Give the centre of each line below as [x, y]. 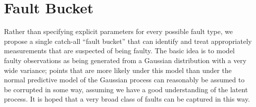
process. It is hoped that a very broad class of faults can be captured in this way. [127, 99]
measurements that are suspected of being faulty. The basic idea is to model [120, 51]
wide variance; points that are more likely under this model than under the [118, 70]
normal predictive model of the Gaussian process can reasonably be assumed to [124, 80]
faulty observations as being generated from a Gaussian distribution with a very [125, 60]
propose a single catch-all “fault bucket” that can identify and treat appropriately [128, 41]
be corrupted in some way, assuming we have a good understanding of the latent [126, 89]
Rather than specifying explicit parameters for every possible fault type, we [118, 31]
